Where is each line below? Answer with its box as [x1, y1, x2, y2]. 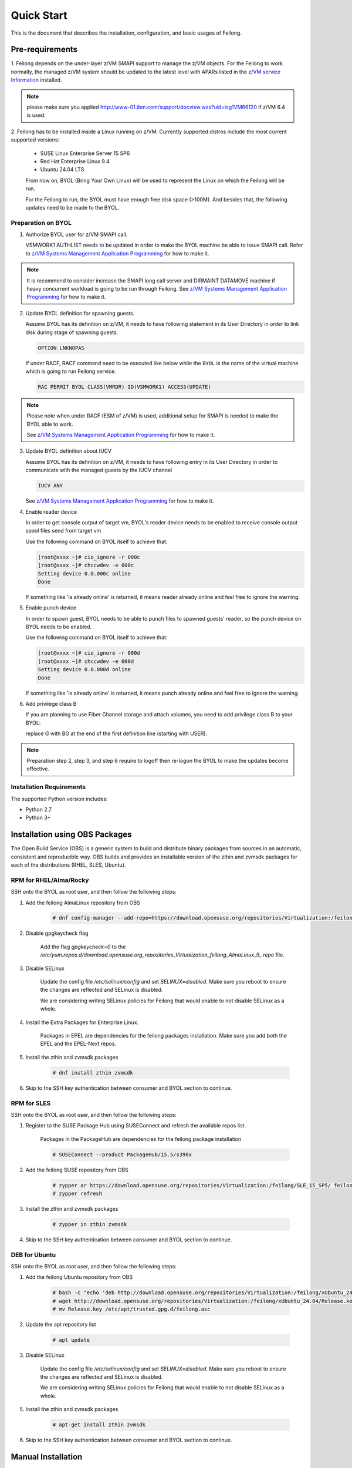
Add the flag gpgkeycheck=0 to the [40, 943, 126, 950]
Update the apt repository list [25, 1321, 96, 1328]
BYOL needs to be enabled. [25, 623, 92, 631]
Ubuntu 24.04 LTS [40, 166, 84, 173]
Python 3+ [25, 814, 51, 821]
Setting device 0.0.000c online [38, 570, 131, 577]
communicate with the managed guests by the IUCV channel [25, 467, 172, 474]
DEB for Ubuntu [11, 1251, 56, 1259]
